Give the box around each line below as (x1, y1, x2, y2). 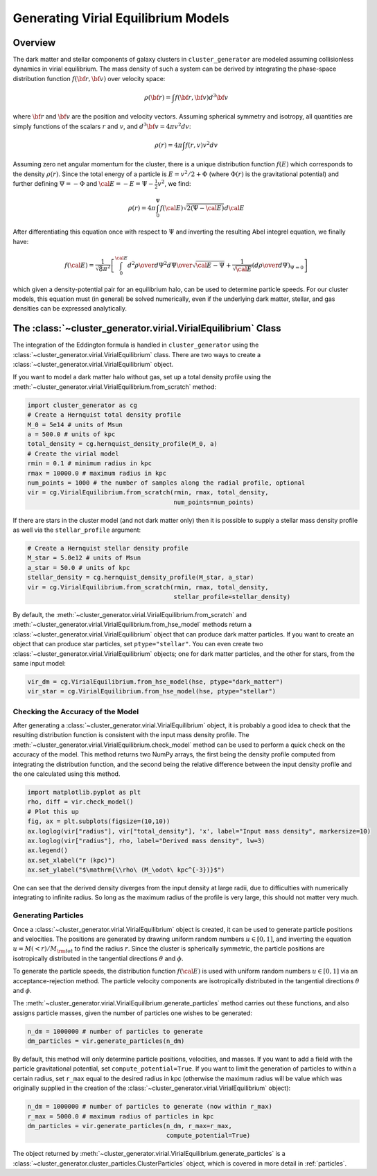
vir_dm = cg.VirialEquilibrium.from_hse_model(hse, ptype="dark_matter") (27, 677, 283, 686)
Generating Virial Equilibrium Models (12, 10, 229, 26)
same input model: (12, 659, 66, 667)
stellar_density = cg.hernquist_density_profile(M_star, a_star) (27, 573, 254, 582)
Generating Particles (12, 910, 84, 920)
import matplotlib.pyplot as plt (27, 788, 141, 796)
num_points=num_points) (173, 498, 254, 506)
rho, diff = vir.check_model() (27, 798, 134, 806)
